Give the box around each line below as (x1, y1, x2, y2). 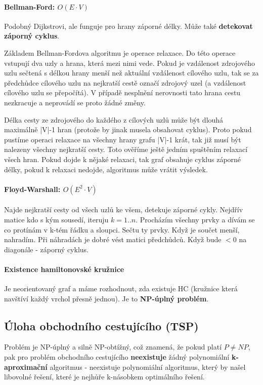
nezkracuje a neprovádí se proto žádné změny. (4, 97, 146, 107)
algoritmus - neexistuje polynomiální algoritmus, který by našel (50, 361, 246, 372)
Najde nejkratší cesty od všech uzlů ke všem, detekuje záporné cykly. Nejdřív (4, 204, 243, 215)
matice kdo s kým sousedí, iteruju (4, 214, 109, 224)
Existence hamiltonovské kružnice (4, 263, 124, 274)
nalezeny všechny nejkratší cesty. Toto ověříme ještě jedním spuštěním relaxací (4, 144, 248, 155)
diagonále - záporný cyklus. (4, 244, 89, 254)
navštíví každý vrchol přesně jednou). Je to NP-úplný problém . (4, 293, 209, 303)
